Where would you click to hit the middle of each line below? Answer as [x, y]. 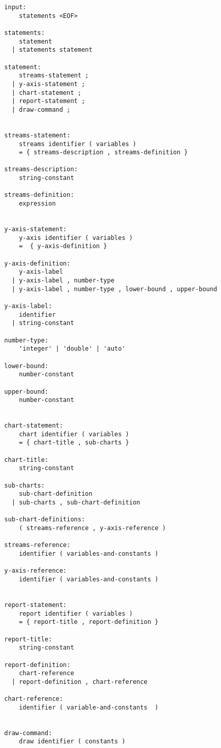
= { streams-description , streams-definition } [103, 153]
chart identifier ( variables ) [74, 434]
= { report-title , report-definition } [88, 622]
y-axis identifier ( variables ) [76, 238]
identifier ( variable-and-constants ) [88, 707]
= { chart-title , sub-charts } [74, 443]
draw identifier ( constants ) [72, 742]
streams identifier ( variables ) [78, 144]
